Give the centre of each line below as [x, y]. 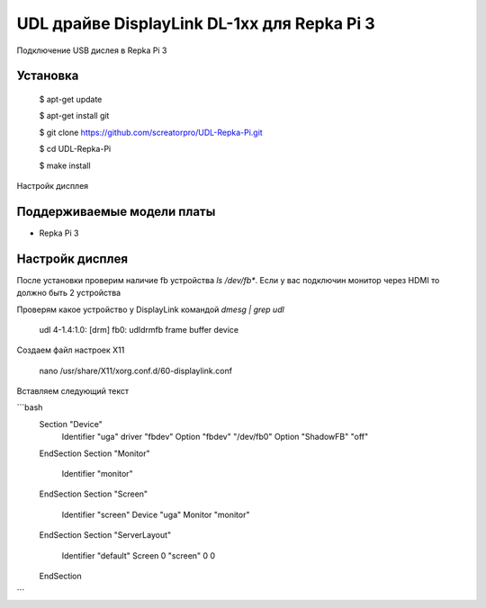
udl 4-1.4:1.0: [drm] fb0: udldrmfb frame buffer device [139, 329]
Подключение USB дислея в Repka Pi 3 [92, 50]
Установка [48, 76]
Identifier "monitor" [98, 474]
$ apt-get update [71, 99]
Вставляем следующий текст [73, 391]
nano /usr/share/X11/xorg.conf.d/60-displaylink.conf [136, 371]
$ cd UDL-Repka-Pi [75, 149]
